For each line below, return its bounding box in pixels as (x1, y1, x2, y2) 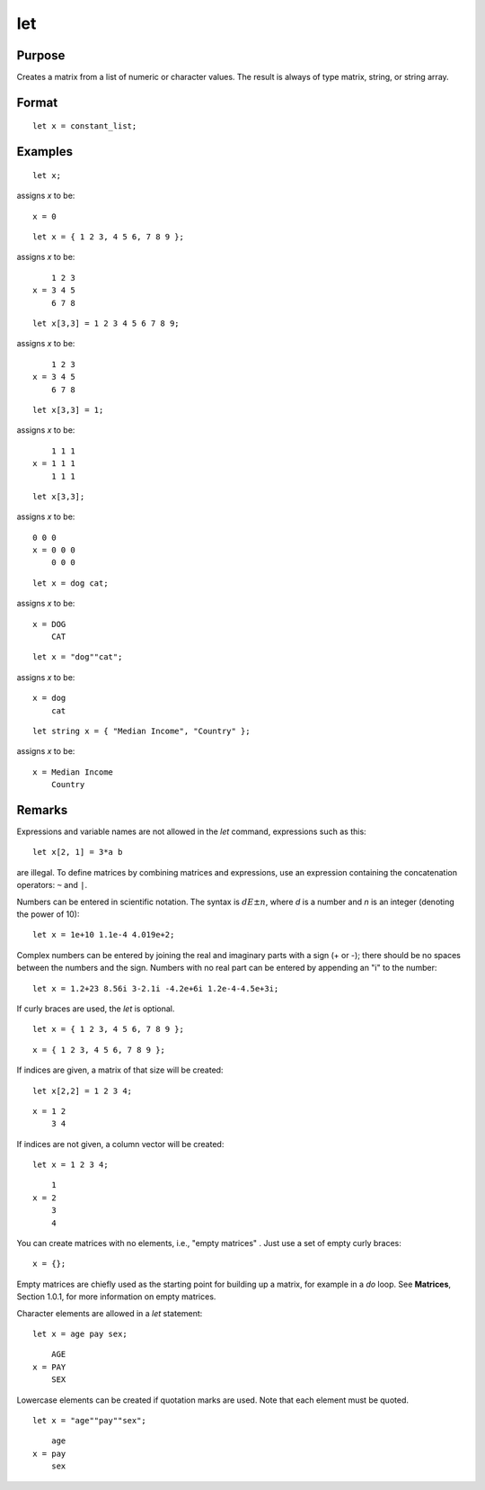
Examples (16, 144, 74, 159)
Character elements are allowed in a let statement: (16, 1307, 203, 1318)
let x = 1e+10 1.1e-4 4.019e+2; (32, 929, 175, 940)
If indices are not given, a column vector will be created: (16, 1138, 225, 1149)
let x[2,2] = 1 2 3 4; (32, 1085, 133, 1096)
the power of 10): (16, 909, 80, 920)
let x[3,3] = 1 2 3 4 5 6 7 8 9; (32, 319, 180, 328)
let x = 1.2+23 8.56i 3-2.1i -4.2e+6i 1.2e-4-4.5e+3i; (32, 983, 279, 993)
